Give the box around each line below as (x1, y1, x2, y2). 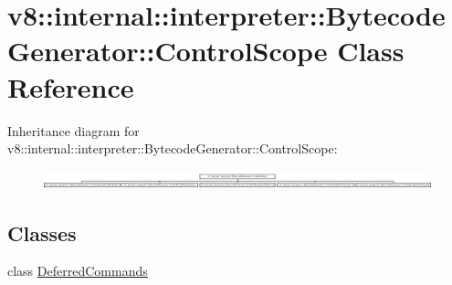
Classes (7, 218, 77, 247)
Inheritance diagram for (7, 121, 140, 140)
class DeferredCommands (7, 261, 148, 280)
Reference (7, 68, 134, 105)
